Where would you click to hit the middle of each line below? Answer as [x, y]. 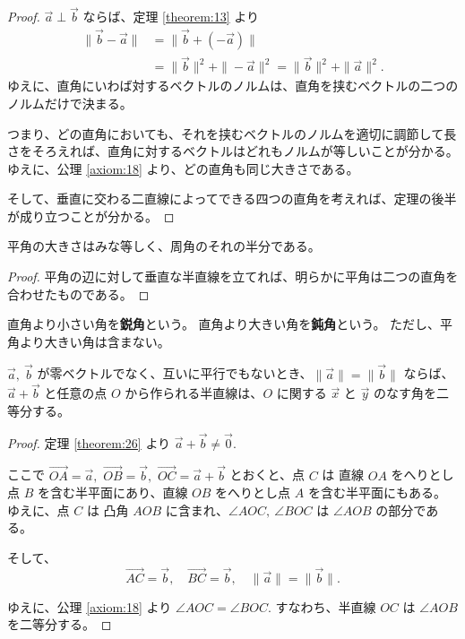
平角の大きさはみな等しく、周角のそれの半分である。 [164, 246]
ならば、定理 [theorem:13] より [171, 17]
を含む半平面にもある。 [377, 492]
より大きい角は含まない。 [95, 341]
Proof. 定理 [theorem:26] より [89, 442]
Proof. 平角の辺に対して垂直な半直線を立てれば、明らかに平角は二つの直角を [233, 276]
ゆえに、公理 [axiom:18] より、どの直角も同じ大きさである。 [183, 168]
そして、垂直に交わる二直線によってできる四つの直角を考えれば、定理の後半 [232, 199]
